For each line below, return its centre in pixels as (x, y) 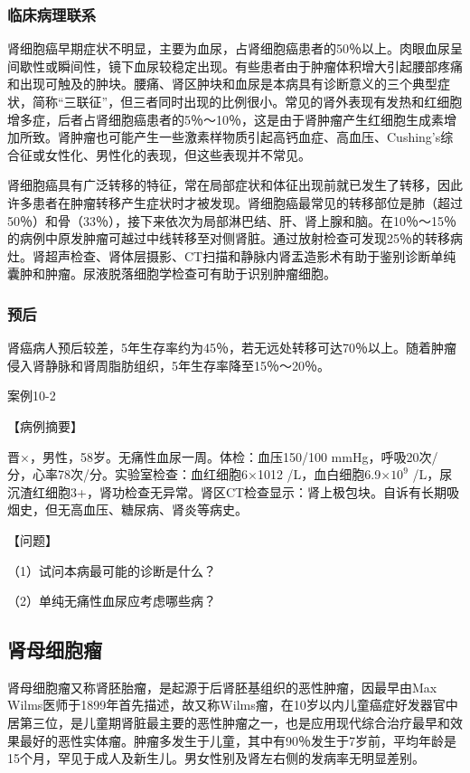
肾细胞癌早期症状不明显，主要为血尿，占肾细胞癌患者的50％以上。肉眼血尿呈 (235, 48)
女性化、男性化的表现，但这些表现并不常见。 (178, 154)
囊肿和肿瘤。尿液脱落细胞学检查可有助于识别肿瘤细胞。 (172, 273)
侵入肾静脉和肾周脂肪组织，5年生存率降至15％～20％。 (169, 365)
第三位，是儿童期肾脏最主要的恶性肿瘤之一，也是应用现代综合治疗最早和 (235, 723)
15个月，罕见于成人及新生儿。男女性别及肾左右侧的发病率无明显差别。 (216, 758)
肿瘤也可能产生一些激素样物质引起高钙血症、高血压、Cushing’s (255, 137)
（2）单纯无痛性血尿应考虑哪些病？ (112, 601)
